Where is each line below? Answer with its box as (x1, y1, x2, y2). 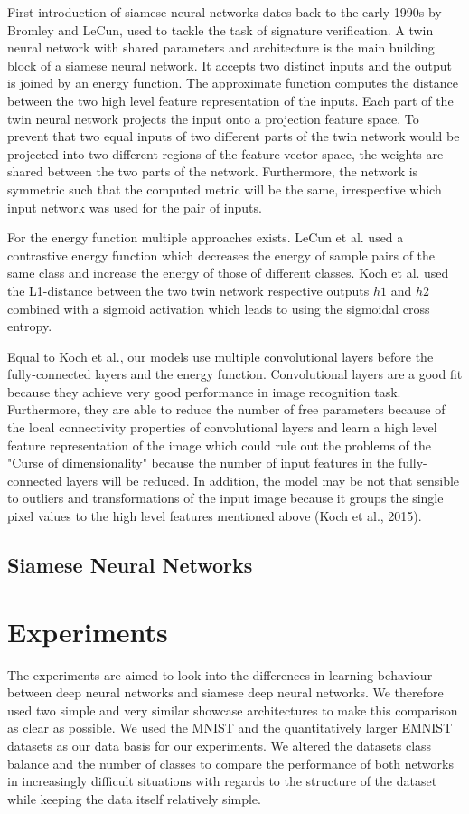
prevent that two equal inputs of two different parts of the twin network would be (7, 127, 460, 146)
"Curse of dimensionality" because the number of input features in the (7, 453, 395, 472)
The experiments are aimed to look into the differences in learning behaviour (7, 665, 433, 684)
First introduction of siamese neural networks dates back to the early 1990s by (7, 3, 442, 21)
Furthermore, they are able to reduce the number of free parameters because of (7, 400, 446, 419)
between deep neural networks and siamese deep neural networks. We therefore (7, 683, 444, 702)
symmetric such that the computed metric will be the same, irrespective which (7, 179, 442, 198)
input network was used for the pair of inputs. (7, 197, 262, 216)
